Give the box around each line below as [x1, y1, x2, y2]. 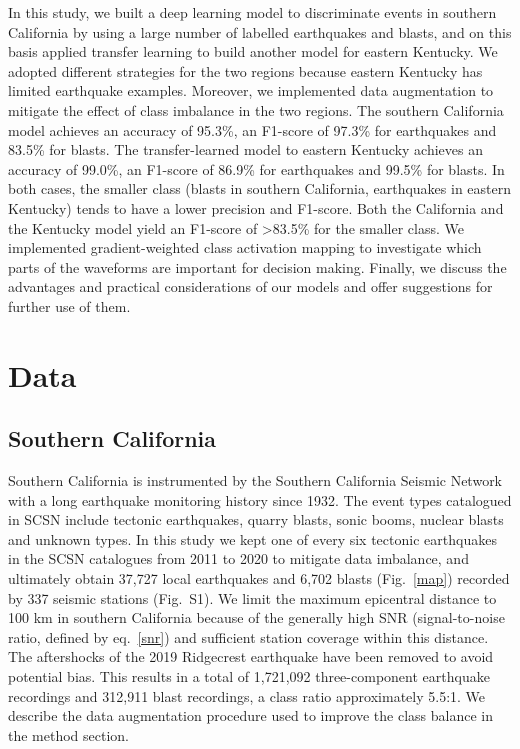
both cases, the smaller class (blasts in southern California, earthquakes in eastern [8, 178, 512, 199]
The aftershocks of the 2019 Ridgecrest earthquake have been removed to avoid [8, 646, 494, 667]
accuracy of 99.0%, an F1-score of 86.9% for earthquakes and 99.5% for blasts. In [8, 158, 505, 179]
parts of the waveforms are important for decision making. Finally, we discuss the [8, 256, 507, 277]
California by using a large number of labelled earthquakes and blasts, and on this [8, 21, 512, 42]
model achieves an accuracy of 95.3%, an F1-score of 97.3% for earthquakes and [8, 119, 497, 140]
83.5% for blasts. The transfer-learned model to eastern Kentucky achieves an [8, 139, 483, 160]
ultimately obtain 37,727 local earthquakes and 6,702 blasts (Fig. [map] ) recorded [8, 568, 510, 589]
